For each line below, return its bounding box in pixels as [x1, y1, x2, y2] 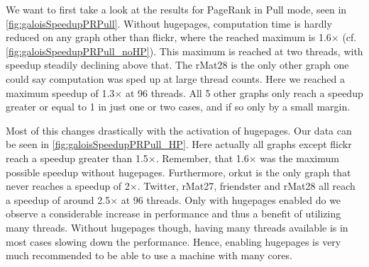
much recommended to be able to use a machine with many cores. [6, 248, 292, 263]
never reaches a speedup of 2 [6, 178, 130, 193]
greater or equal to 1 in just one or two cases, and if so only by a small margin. [6, 99, 351, 114]
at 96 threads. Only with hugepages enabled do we [121, 192, 341, 207]
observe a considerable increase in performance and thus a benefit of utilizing [6, 206, 341, 221]
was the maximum [260, 150, 339, 165]
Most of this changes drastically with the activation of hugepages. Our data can [6, 123, 352, 137]
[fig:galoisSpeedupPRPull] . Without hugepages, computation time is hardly [6, 16, 332, 30]
